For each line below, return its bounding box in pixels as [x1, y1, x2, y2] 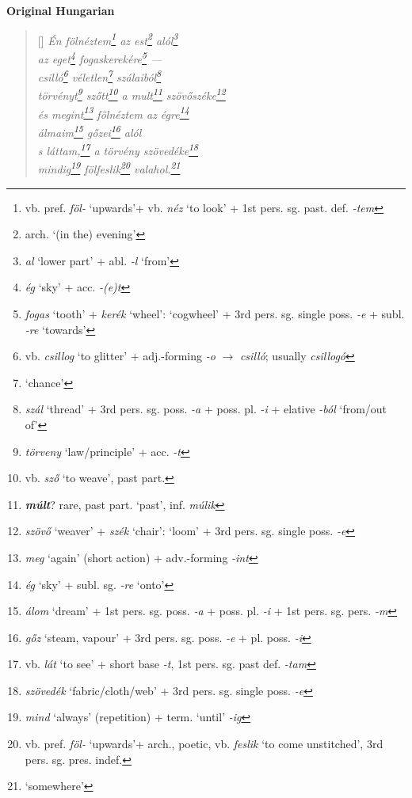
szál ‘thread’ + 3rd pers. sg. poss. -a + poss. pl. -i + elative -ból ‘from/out [25, 401, 387, 417]
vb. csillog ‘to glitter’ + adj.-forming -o [25, 348, 216, 364]
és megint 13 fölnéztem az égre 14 [37, 103, 189, 122]
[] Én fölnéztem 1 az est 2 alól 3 [37, 29, 178, 48]
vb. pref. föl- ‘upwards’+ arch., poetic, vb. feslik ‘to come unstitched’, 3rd [25, 735, 383, 752]
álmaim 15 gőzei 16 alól [37, 121, 142, 140]
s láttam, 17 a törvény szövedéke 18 [37, 140, 199, 158]
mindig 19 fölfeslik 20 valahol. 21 [37, 158, 181, 177]
